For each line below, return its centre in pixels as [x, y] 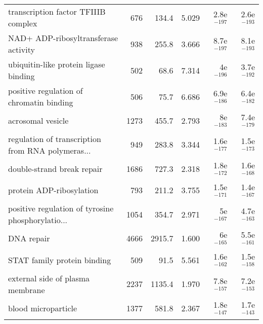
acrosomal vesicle [38, 120]
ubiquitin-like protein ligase [57, 64]
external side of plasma [49, 278]
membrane [27, 290]
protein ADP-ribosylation [53, 190]
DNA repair [29, 238]
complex [23, 23]
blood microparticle [43, 308]
